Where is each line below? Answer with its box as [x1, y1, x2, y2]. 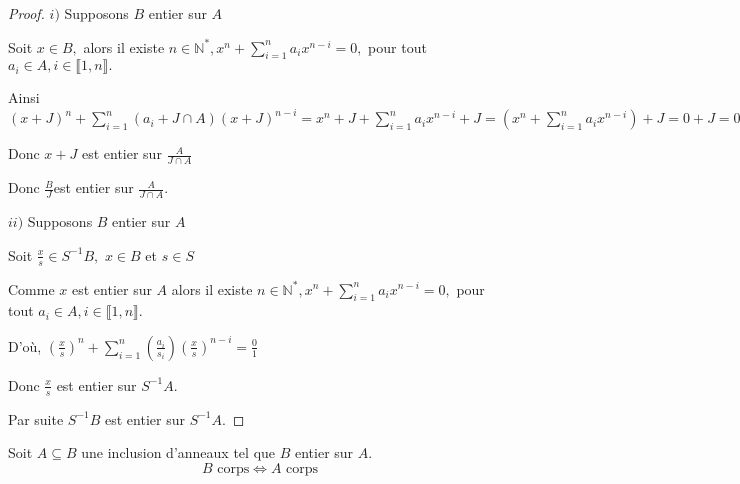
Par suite [8, 408, 64, 429]
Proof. [8, 3, 45, 23]
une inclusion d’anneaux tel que [81, 442, 276, 463]
